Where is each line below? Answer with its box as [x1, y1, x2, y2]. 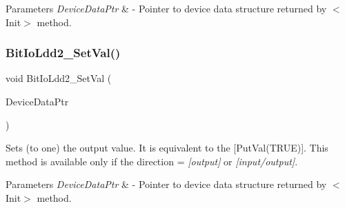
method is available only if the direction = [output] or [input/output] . [6, 154, 298, 168]
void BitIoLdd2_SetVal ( [6, 71, 112, 85]
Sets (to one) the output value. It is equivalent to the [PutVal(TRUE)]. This [6, 141, 328, 155]
